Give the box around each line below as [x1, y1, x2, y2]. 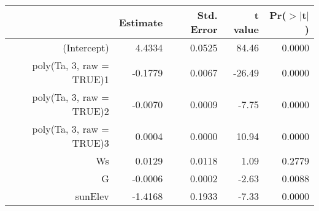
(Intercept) [63, 40, 109, 54]
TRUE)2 [72, 104, 109, 118]
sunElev [75, 189, 109, 203]
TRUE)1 [72, 72, 109, 86]
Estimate [118, 15, 163, 29]
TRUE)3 [72, 136, 109, 150]
